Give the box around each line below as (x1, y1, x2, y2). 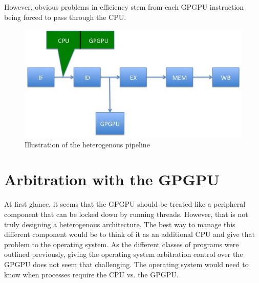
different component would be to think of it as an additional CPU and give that (4, 229, 255, 240)
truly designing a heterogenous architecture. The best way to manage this (4, 219, 235, 229)
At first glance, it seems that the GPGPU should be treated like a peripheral (4, 199, 246, 209)
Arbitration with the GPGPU (4, 169, 220, 190)
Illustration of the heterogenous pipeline (25, 139, 150, 149)
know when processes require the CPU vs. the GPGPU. (4, 269, 179, 279)
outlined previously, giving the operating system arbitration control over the (4, 249, 243, 259)
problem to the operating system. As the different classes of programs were (4, 238, 239, 249)
